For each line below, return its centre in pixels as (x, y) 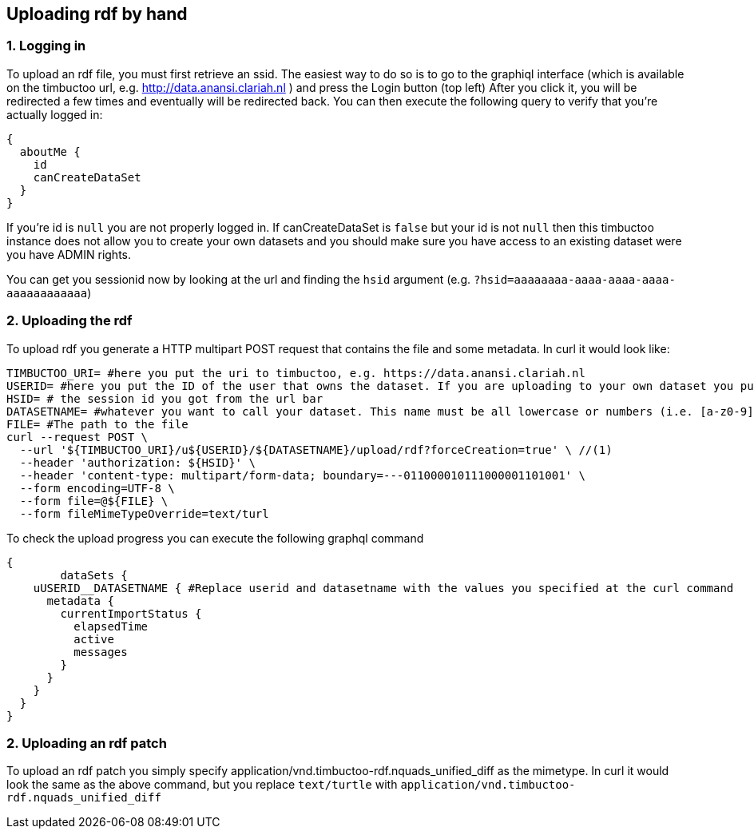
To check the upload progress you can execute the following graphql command (215, 538)
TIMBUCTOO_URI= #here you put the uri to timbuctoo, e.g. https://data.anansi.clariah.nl (296, 373)
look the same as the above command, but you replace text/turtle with (202, 785)
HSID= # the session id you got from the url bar (165, 398)
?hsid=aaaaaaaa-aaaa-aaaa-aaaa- (574, 279)
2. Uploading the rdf (69, 321)
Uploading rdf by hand (97, 14)
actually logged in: (55, 114)
